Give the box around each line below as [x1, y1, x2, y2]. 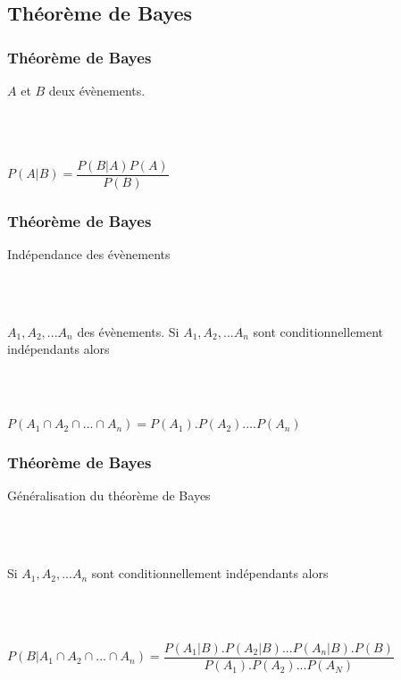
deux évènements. [48, 81, 146, 99]
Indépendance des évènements [7, 245, 171, 264]
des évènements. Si [77, 322, 180, 340]
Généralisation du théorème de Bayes [7, 486, 211, 505]
